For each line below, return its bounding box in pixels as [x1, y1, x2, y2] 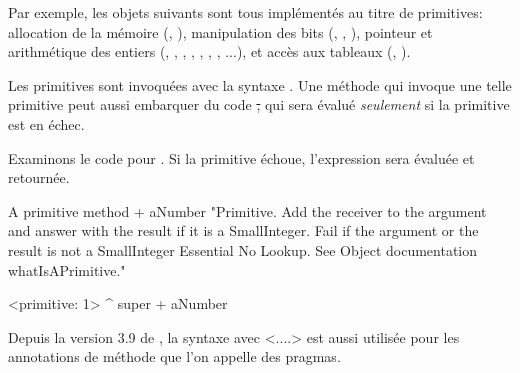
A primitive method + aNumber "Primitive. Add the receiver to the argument [8, 200, 487, 221]
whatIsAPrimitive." [8, 259, 126, 280]
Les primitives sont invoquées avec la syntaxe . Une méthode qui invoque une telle [8, 74, 512, 95]
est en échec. [8, 113, 85, 134]
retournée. [8, 167, 70, 188]
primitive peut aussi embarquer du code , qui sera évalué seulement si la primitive [8, 94, 510, 115]
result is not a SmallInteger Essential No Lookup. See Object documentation [8, 239, 477, 260]
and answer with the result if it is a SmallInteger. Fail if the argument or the [8, 220, 479, 241]
